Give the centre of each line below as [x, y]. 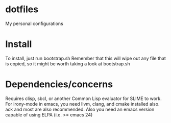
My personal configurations [34, 23]
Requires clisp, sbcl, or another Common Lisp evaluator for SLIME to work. [83, 99]
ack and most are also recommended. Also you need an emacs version [80, 109]
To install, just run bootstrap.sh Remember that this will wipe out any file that [86, 58]
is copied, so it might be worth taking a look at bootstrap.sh [68, 64]
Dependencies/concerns [59, 84]
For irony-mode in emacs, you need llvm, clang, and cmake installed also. [82, 104]
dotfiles [22, 9]
